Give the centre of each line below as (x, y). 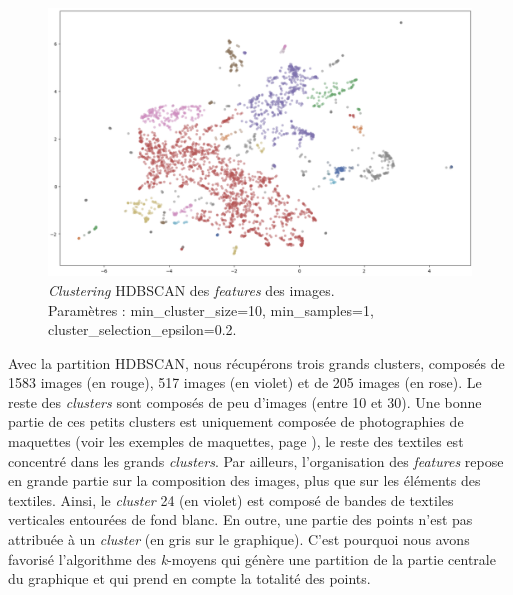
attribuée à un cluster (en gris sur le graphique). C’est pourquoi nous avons (239, 539)
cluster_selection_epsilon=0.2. (142, 329)
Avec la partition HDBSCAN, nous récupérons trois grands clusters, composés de (256, 362)
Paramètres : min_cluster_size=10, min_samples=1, (211, 309)
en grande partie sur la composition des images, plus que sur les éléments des (244, 480)
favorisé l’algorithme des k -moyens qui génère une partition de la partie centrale (252, 558)
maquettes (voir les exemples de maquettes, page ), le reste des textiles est (236, 441)
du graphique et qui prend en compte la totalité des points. (189, 578)
